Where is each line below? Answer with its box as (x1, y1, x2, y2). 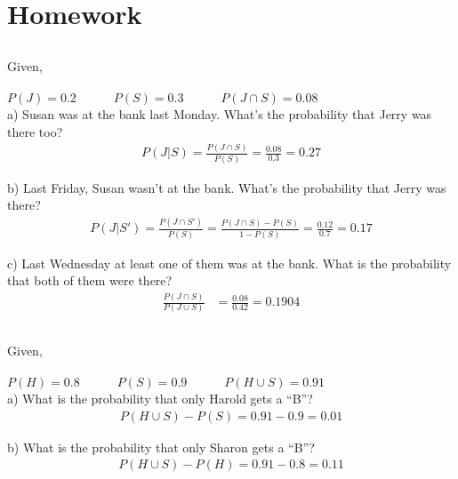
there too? (7, 122, 63, 140)
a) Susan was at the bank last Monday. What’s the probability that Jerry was (7, 104, 432, 123)
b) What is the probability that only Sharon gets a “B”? (7, 437, 315, 456)
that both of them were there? (7, 271, 173, 290)
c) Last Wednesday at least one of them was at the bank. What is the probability (7, 253, 452, 272)
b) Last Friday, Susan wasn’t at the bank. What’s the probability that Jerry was (7, 178, 446, 196)
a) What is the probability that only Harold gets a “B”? (7, 389, 313, 408)
